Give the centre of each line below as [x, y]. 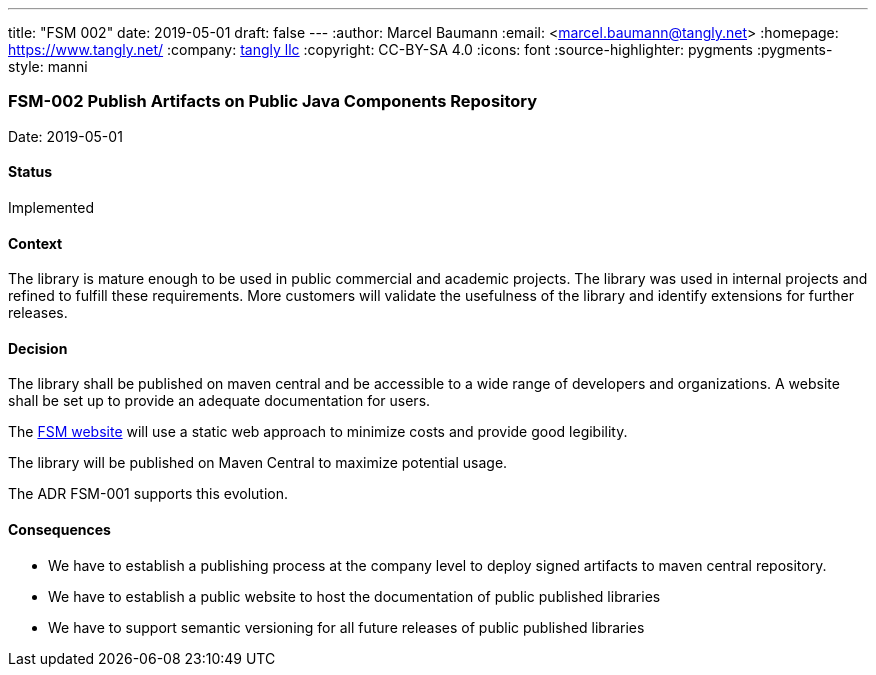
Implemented [51, 207]
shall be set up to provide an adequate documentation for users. [219, 401]
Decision [38, 348]
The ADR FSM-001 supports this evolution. [148, 494]
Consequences [59, 530]
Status [30, 172]
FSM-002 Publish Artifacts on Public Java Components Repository [273, 101]
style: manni [48, 66]
